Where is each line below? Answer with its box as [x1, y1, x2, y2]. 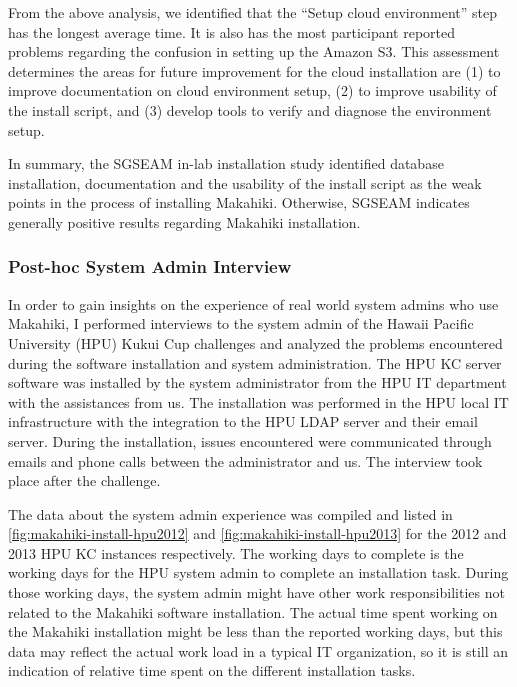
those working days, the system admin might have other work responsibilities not [8, 582, 505, 603]
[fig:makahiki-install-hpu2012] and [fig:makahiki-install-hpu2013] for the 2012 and [8, 523, 507, 544]
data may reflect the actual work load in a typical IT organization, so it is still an [8, 640, 509, 661]
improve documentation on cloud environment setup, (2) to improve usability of [8, 80, 497, 101]
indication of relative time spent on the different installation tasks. [8, 660, 416, 681]
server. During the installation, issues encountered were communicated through [8, 430, 492, 451]
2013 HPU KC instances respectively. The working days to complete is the [8, 542, 464, 563]
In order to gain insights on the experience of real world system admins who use [8, 293, 499, 314]
